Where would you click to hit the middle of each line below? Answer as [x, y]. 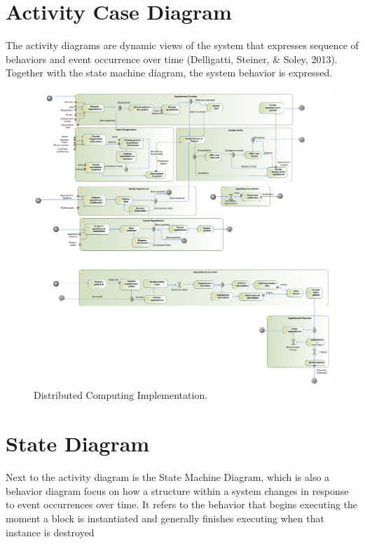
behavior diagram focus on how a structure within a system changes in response [177, 490]
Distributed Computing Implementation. [121, 395]
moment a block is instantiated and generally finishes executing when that [165, 518]
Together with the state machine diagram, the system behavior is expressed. [169, 73]
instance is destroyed [50, 532]
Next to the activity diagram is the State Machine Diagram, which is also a [168, 477]
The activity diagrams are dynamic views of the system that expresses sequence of [182, 45]
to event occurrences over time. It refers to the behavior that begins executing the [182, 504]
